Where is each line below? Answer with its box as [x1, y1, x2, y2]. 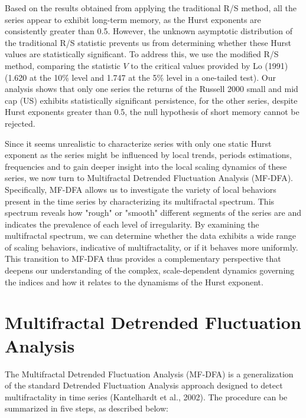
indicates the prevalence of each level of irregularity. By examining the [5, 218, 259, 230]
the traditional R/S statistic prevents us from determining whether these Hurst [5, 36, 292, 48]
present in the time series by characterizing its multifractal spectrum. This [5, 195, 275, 207]
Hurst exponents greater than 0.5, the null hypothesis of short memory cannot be [5, 106, 300, 118]
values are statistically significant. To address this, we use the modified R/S [5, 48, 279, 60]
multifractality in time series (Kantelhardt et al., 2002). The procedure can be [5, 390, 288, 403]
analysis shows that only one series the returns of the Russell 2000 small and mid [5, 83, 298, 95]
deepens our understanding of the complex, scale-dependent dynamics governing [5, 264, 295, 277]
